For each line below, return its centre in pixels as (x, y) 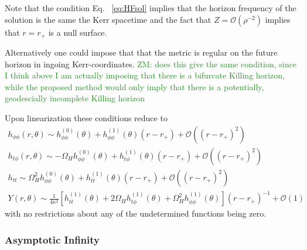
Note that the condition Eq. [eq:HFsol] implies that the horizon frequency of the (151, 8)
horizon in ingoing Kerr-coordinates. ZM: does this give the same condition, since (151, 64)
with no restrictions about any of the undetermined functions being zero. (136, 213)
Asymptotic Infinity (52, 239)
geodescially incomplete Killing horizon (75, 98)
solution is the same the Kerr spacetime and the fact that (108, 19)
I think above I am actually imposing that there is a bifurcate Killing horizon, (145, 75)
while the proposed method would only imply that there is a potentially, (134, 86)
